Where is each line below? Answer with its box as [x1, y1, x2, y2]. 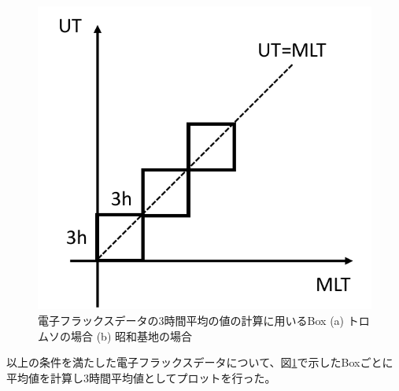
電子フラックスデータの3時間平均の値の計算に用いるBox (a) [38, 312, 345, 328]
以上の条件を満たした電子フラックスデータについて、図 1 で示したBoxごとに [6, 354, 393, 371]
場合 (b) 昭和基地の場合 [70, 327, 192, 344]
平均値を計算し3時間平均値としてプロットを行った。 [6, 369, 276, 385]
